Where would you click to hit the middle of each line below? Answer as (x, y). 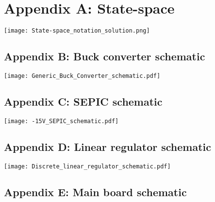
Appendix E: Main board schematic (95, 192)
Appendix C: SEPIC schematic (83, 101)
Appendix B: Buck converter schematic (105, 56)
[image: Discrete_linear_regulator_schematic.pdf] (87, 166)
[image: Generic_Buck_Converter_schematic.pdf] (82, 76)
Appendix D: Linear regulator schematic (108, 146)
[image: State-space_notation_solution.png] (77, 31)
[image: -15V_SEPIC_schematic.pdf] (61, 121)
